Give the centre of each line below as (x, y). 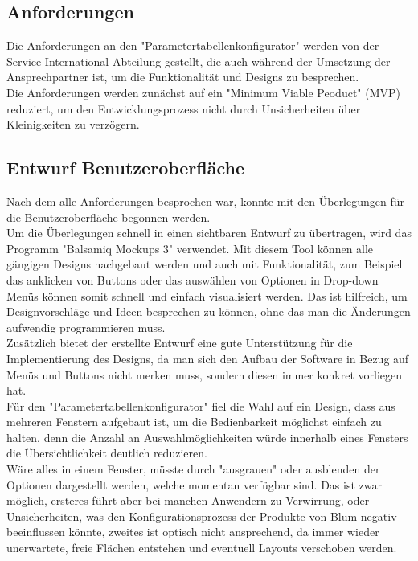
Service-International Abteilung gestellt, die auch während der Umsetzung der (199, 61)
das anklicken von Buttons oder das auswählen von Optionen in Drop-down (193, 279)
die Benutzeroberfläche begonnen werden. (109, 217)
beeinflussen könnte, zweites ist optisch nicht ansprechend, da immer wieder (193, 532)
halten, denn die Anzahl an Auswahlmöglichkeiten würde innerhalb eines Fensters (207, 437)
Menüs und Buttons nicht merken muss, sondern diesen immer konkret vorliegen (204, 374)
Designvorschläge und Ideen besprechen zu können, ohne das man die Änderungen (209, 311)
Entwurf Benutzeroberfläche (126, 168)
